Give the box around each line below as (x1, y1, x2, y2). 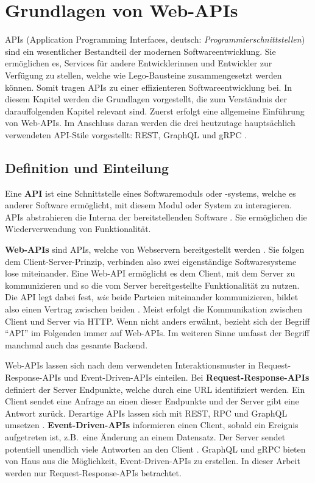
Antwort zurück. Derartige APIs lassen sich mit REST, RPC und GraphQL (5, 406, 288, 419)
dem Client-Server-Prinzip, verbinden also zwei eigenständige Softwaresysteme (5, 255, 297, 267)
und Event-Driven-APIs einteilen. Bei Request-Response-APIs (63, 370, 310, 383)
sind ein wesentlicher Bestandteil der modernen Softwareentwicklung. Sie (5, 44, 276, 57)
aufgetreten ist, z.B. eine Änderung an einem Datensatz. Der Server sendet (5, 430, 286, 443)
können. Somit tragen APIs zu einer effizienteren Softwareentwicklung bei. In (5, 80, 292, 93)
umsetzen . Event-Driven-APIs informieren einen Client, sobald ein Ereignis (5, 418, 299, 431)
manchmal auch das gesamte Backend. (5, 338, 148, 351)
